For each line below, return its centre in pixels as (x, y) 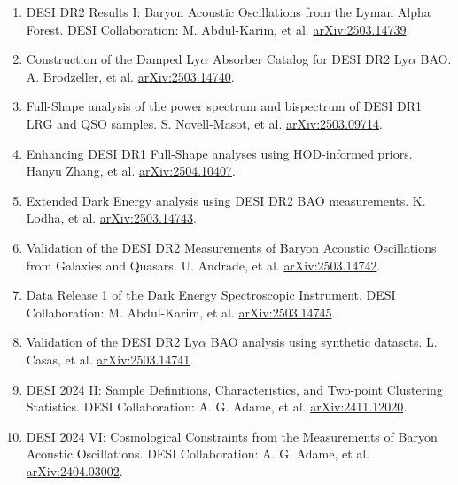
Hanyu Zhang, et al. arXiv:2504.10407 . (131, 171)
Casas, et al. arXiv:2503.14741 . (110, 359)
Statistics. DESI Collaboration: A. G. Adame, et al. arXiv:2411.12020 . (217, 407)
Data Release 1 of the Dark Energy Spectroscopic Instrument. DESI (211, 295)
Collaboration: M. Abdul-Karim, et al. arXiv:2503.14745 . (181, 312)
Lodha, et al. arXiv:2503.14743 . (111, 218)
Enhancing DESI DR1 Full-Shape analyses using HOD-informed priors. (219, 153)
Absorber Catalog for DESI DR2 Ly (310, 59)
